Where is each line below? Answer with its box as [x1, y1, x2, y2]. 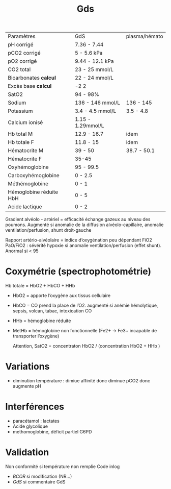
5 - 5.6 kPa [74, 50, 103, 57]
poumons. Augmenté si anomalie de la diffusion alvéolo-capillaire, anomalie [5, 222, 164, 228]
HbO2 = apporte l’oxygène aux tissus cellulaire [12, 292, 111, 299]
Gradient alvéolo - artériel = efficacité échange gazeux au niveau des [5, 216, 151, 223]
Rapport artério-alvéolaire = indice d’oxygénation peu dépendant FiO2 [5, 237, 153, 243]
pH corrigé [8, 41, 34, 48]
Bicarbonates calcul [8, 75, 56, 82]
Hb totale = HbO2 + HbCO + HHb [5, 283, 75, 289]
